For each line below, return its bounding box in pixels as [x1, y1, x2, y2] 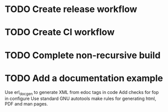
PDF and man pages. [5, 101, 48, 107]
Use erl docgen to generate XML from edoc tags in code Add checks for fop [5, 89, 159, 96]
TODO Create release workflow [5, 4, 137, 15]
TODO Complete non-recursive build [5, 49, 161, 61]
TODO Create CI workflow [5, 27, 115, 38]
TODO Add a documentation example [5, 72, 163, 84]
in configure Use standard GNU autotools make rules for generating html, [5, 95, 156, 101]
